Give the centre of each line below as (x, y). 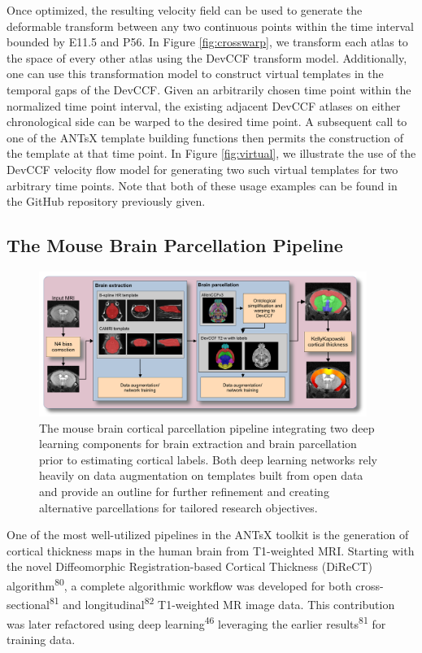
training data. (41, 639)
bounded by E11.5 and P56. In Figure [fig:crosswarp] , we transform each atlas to (207, 42)
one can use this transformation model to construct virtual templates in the (195, 74)
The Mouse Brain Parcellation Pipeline (175, 245)
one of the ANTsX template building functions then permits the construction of (205, 137)
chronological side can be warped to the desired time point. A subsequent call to (207, 122)
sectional (28, 604)
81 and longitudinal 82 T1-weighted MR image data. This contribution (222, 603)
